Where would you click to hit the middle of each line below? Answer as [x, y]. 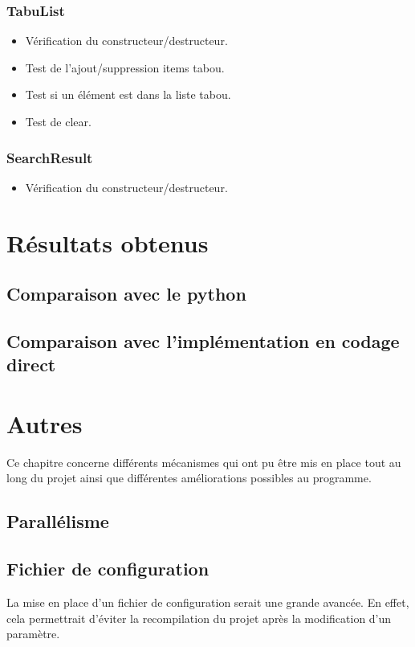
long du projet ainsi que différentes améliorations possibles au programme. [189, 478]
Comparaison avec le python [126, 294]
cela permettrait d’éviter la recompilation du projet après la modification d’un [199, 618]
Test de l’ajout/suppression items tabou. [125, 67]
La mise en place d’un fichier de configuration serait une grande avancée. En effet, [208, 602]
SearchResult [50, 157]
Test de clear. [58, 121]
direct [31, 364]
